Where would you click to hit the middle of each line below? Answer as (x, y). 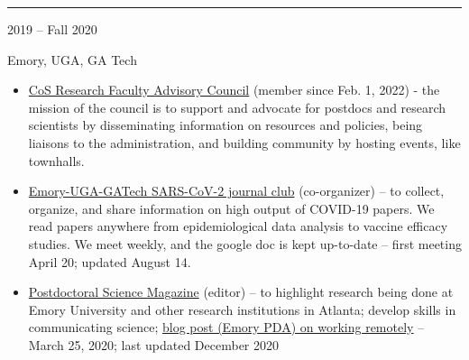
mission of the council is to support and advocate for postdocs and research (237, 107)
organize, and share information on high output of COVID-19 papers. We (231, 208)
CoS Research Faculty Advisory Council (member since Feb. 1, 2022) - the (234, 90)
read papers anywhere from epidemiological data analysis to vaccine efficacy (238, 226)
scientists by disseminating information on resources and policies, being (225, 125)
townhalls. (56, 160)
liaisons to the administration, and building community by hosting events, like (244, 142)
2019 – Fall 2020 (52, 29)
